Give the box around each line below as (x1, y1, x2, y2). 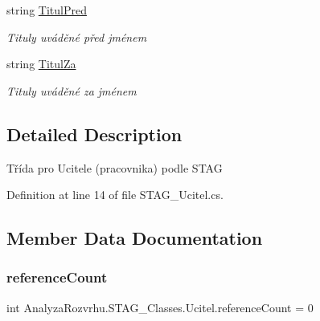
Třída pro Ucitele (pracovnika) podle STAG (6, 159, 223, 176)
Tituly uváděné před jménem (6, 28, 147, 45)
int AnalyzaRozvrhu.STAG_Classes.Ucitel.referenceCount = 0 (6, 299, 314, 315)
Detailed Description (6, 121, 183, 146)
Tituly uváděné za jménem (6, 82, 137, 99)
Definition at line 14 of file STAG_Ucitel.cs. (6, 186, 224, 203)
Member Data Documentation (6, 226, 263, 250)
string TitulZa (6, 55, 76, 72)
